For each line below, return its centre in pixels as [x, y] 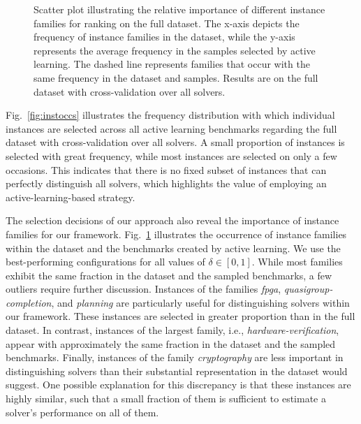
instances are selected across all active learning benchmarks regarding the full [171, 128]
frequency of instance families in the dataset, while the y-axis [164, 37]
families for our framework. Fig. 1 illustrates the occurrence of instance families [176, 234]
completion [29, 302]
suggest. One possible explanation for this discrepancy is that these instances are [178, 385]
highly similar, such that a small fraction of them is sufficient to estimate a [166, 399]
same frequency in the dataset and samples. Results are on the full [176, 77]
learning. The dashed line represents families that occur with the [172, 64]
